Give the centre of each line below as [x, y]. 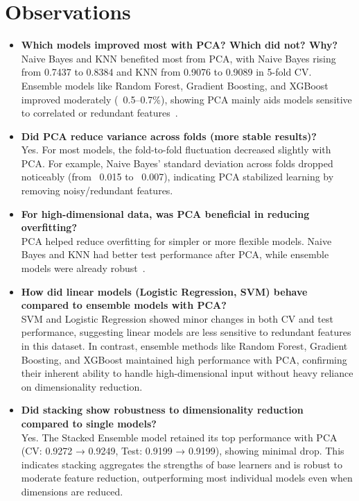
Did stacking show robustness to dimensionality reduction [162, 410]
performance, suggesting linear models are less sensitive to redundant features [186, 332]
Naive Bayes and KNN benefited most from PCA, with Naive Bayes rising [178, 58]
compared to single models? [89, 423]
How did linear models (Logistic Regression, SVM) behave [164, 291]
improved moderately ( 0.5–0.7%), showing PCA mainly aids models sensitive [186, 99]
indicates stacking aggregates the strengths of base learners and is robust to [182, 464]
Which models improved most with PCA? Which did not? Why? [179, 45]
